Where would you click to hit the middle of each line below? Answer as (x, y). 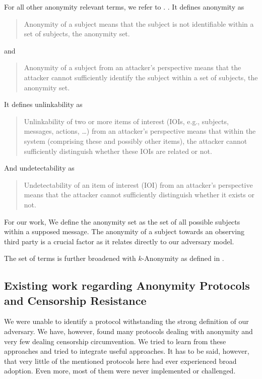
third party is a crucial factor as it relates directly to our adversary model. (119, 241)
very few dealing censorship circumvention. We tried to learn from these (115, 341)
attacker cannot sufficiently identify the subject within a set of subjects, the (141, 77)
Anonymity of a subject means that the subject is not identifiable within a (139, 23)
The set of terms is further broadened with (70, 258)
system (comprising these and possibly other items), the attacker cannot (136, 141)
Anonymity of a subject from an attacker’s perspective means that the (133, 67)
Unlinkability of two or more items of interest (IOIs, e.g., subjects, (126, 121)
